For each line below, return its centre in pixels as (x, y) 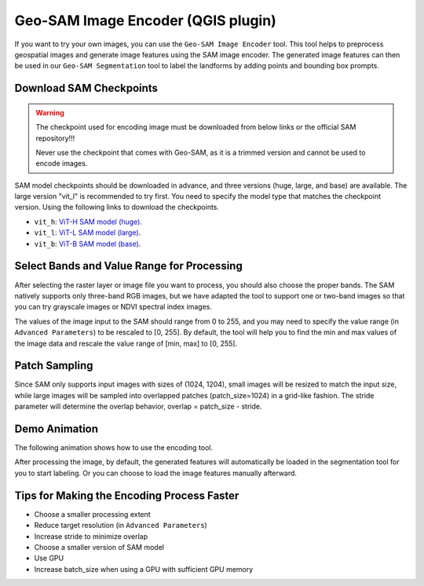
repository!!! (55, 138)
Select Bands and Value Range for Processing (128, 266)
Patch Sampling (54, 366)
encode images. (62, 163)
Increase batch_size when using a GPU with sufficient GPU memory (144, 569)
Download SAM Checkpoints (86, 88)
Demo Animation (56, 429)
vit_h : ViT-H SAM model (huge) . (88, 222)
